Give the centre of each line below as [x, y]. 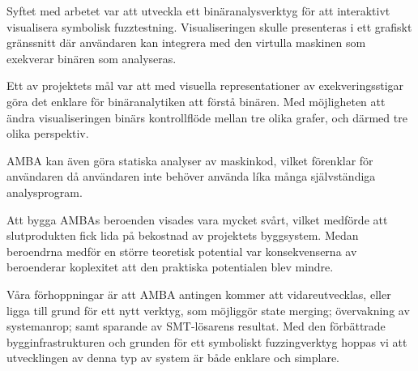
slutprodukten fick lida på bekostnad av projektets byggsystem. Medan [183, 235]
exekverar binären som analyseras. [92, 58]
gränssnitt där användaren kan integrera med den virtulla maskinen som [186, 43]
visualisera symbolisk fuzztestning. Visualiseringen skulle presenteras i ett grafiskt [209, 26]
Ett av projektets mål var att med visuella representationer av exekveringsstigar [205, 85]
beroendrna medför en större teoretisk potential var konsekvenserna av [182, 251]
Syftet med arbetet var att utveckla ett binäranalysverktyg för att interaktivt [198, 11]
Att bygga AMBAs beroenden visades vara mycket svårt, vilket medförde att [197, 219]
